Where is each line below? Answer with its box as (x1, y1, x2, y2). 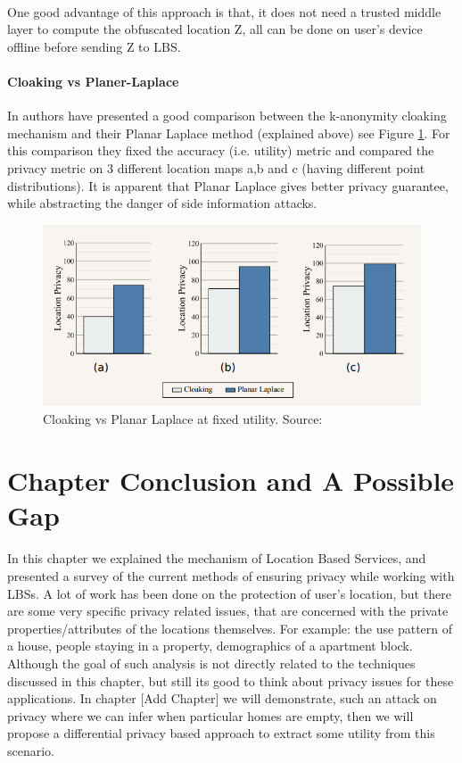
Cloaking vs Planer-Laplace (7, 71, 179, 90)
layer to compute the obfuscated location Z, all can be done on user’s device (7, 20, 423, 38)
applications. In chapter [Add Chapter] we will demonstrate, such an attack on (7, 689, 437, 708)
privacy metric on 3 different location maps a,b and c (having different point (7, 158, 425, 177)
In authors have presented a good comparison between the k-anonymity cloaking (7, 106, 447, 125)
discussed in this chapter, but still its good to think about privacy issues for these (7, 671, 454, 690)
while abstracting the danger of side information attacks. (7, 194, 318, 212)
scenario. (7, 742, 55, 759)
